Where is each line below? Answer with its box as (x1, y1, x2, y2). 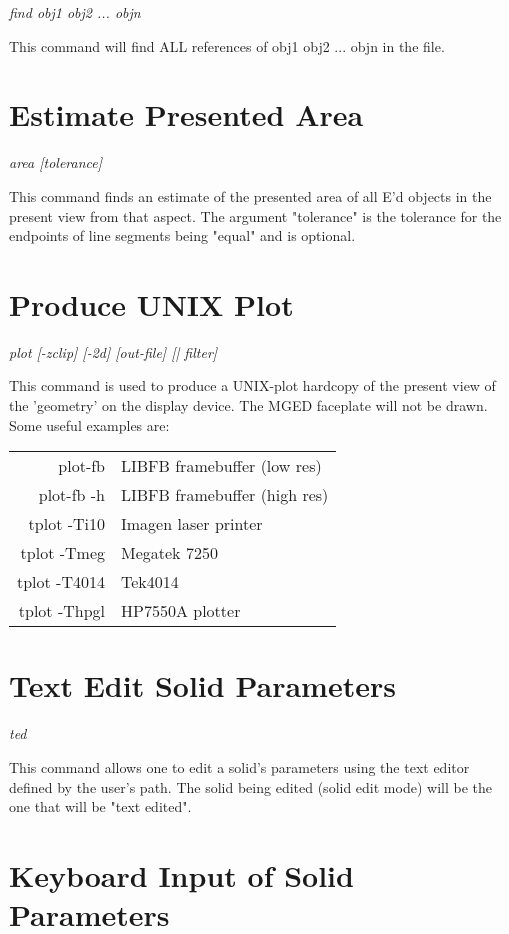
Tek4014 (121, 570, 179, 594)
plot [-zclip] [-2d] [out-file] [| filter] (9, 341, 218, 362)
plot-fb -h (38, 483, 106, 507)
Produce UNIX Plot (9, 283, 294, 324)
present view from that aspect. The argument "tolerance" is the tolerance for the (9, 205, 502, 226)
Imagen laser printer (121, 512, 263, 536)
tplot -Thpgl (18, 599, 106, 623)
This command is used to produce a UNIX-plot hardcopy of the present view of (9, 375, 496, 396)
